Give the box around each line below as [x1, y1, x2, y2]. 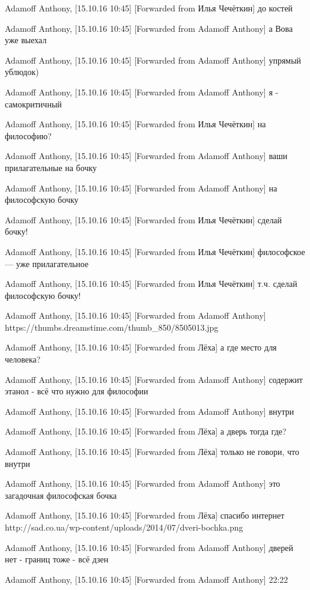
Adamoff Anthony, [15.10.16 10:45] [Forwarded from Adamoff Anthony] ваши [5, 149, 288, 162]
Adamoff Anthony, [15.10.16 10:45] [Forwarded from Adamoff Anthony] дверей [5, 541, 293, 553]
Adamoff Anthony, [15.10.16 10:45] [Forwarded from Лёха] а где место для [5, 341, 277, 354]
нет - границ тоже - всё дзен [5, 553, 109, 565]
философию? [5, 129, 52, 142]
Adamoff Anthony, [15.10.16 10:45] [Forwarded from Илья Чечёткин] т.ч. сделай [5, 277, 297, 290]
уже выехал [5, 34, 47, 46]
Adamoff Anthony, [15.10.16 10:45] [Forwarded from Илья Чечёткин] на [5, 118, 266, 130]
